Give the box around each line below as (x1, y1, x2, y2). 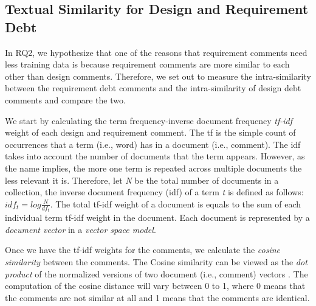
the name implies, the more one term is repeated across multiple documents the (5, 161, 302, 174)
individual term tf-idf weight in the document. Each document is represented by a (5, 211, 310, 224)
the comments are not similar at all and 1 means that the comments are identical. (5, 291, 310, 304)
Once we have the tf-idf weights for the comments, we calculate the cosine (5, 243, 281, 256)
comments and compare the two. (5, 93, 126, 106)
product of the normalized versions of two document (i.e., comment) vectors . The (5, 267, 308, 280)
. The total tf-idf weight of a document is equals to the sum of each (50, 197, 301, 210)
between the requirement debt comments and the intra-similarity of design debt (5, 82, 301, 94)
